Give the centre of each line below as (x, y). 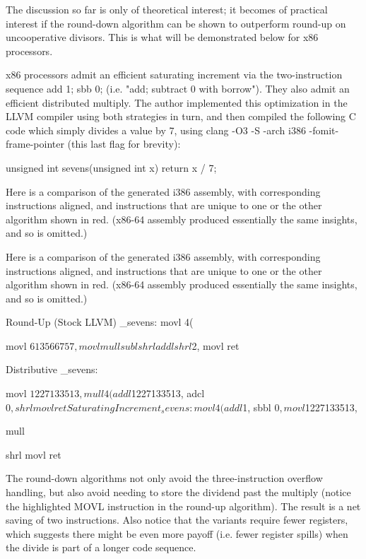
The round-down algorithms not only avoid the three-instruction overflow (164, 478)
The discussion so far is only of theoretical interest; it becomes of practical (167, 9)
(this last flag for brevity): (124, 144)
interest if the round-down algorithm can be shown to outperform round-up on (176, 23)
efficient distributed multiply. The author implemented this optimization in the (177, 102)
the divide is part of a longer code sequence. (101, 547)
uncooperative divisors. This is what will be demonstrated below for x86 (162, 37)
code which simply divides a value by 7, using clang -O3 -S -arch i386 (156, 130)
